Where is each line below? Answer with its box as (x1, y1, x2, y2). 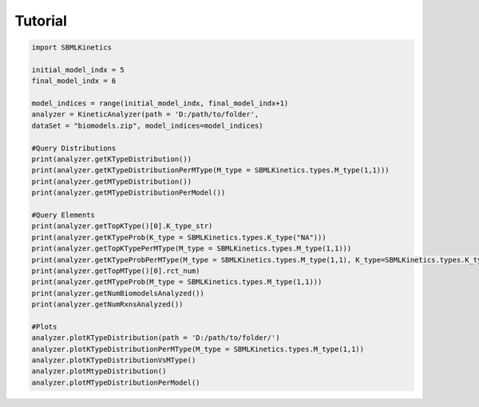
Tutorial (14, 12, 68, 30)
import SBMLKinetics (31, 43, 112, 52)
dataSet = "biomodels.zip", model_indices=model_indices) (31, 121, 263, 130)
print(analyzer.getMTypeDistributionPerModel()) (31, 188, 226, 197)
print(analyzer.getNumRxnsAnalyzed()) (31, 300, 184, 309)
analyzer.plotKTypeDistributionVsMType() (31, 356, 196, 365)
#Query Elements (31, 211, 96, 219)
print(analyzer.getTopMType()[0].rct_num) (31, 266, 200, 275)
